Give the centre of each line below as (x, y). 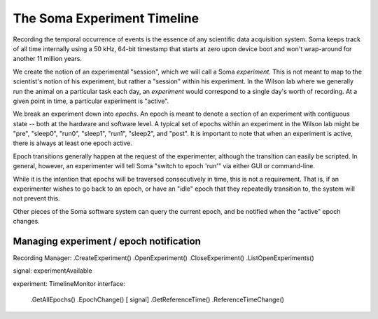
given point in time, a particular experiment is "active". (91, 101)
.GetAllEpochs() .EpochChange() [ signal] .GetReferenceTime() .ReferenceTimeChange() (157, 300)
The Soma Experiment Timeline (106, 18)
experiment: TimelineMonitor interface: (69, 283)
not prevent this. (36, 198)
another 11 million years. (47, 59)
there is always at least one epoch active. (73, 143)
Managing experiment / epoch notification (107, 241)
